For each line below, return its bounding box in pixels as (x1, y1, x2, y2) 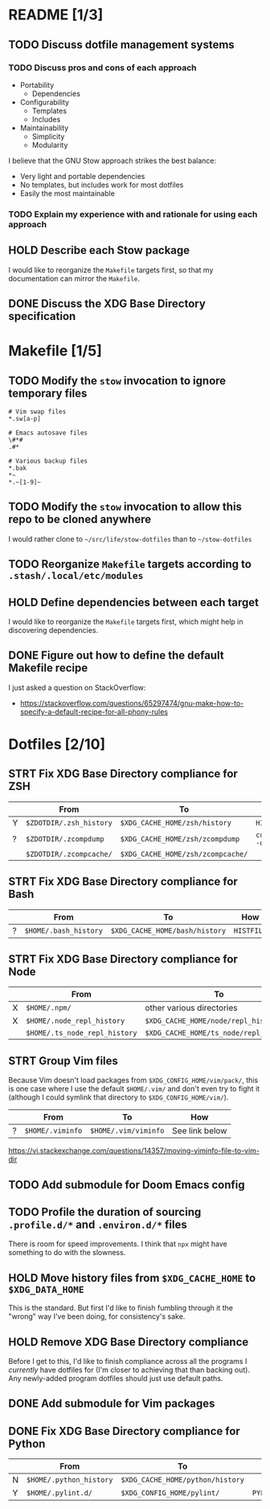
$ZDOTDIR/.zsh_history (25, 818, 112, 827)
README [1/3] (8, 6, 104, 24)
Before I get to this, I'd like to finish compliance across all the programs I (8, 1357, 247, 1366)
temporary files (8, 386, 88, 400)
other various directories (144, 1002, 238, 1013)
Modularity (31, 139, 68, 150)
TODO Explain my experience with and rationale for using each (8, 208, 258, 219)
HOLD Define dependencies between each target (8, 595, 260, 609)
